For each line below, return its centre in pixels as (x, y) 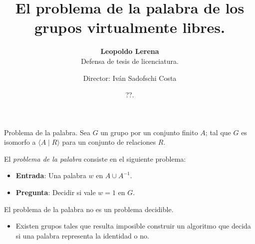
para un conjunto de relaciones (109, 142)
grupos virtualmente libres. (130, 27)
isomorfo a (20, 142)
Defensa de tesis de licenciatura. (130, 61)
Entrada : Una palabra (51, 175)
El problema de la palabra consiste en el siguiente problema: (95, 158)
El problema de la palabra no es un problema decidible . (89, 209)
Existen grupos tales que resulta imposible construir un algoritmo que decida (133, 226)
